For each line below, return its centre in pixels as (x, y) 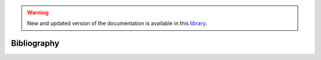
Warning (38, 12)
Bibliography (35, 44)
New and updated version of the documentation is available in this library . (117, 23)
